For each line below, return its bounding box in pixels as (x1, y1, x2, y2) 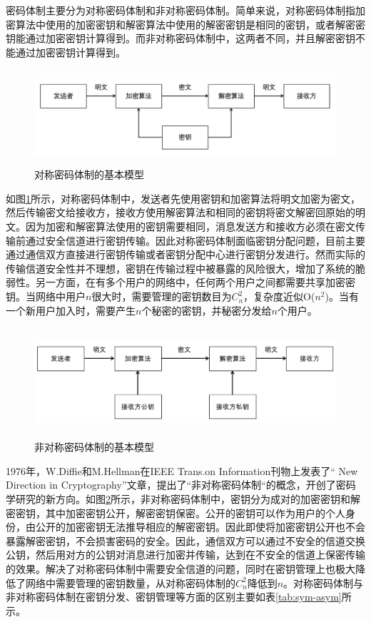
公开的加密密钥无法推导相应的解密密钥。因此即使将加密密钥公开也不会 (35, 519, 365, 534)
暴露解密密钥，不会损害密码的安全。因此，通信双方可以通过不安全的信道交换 (6, 533, 365, 548)
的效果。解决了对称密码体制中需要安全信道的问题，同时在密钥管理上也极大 (6, 561, 355, 576)
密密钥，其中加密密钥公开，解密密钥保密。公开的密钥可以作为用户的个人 (6, 505, 345, 520)
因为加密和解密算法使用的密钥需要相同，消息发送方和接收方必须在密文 (25, 219, 355, 234)
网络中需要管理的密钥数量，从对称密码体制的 (25, 575, 235, 590)
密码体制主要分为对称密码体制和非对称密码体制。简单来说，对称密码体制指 (6, 3, 355, 17)
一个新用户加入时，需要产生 (6, 302, 136, 317)
